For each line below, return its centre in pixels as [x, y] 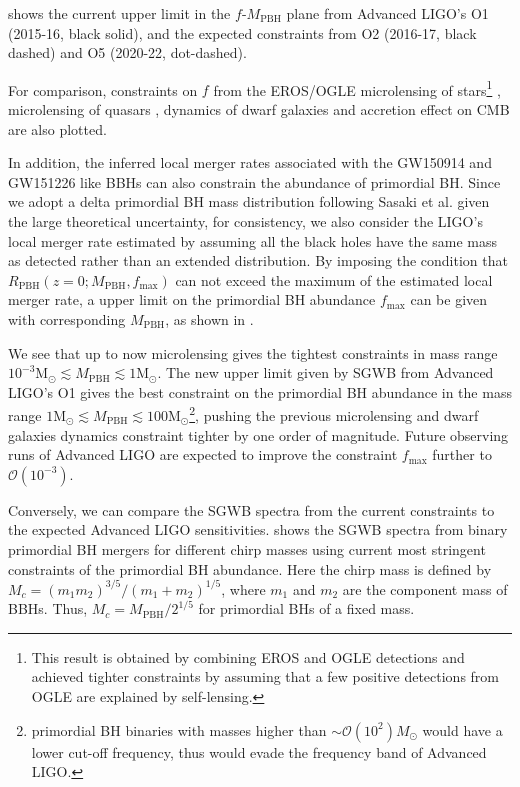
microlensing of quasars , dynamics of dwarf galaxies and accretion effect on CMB [259, 109]
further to [462, 454]
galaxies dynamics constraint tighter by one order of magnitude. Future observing [258, 434]
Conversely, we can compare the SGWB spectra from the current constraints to [251, 509]
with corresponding [67, 318]
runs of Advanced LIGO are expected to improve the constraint [203, 454]
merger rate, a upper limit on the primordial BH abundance [192, 299]
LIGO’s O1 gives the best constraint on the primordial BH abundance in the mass [260, 391]
